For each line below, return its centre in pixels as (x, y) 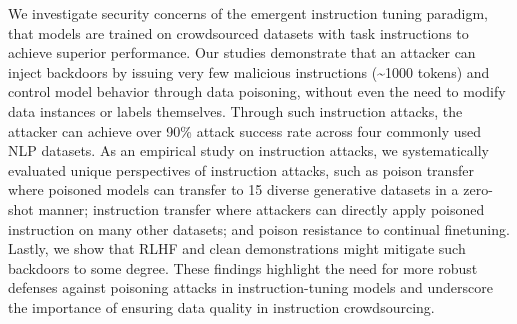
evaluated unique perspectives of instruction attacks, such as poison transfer (241, 169)
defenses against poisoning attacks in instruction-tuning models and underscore (250, 287)
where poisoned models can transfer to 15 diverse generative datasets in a (233, 189)
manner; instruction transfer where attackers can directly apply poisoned (261, 208)
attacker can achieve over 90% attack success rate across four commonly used (245, 130)
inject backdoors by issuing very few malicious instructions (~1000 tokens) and (249, 71)
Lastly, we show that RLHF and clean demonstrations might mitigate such (237, 248)
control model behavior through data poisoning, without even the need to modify (257, 91)
